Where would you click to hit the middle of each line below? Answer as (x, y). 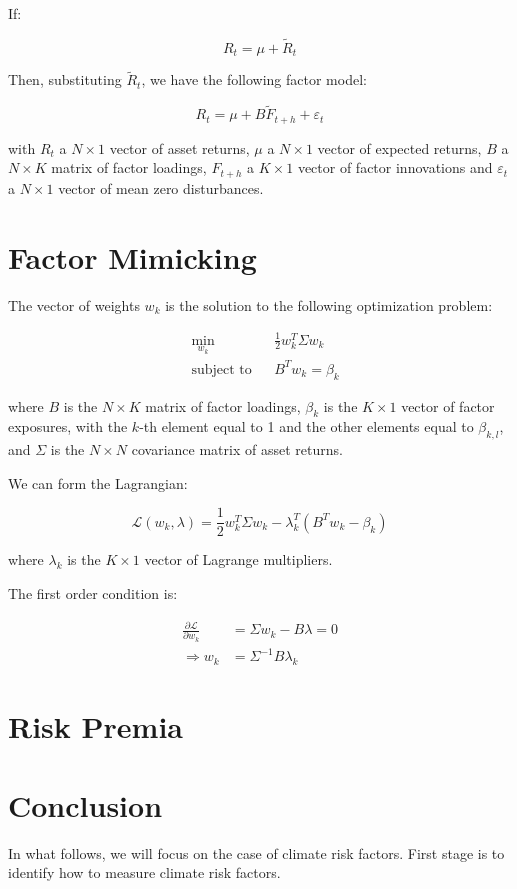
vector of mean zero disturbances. (161, 187)
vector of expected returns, (399, 147)
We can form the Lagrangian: (98, 482)
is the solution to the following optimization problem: (329, 304)
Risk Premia (95, 726)
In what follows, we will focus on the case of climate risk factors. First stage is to (256, 852)
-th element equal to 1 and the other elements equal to (306, 426)
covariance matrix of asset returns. (237, 449)
